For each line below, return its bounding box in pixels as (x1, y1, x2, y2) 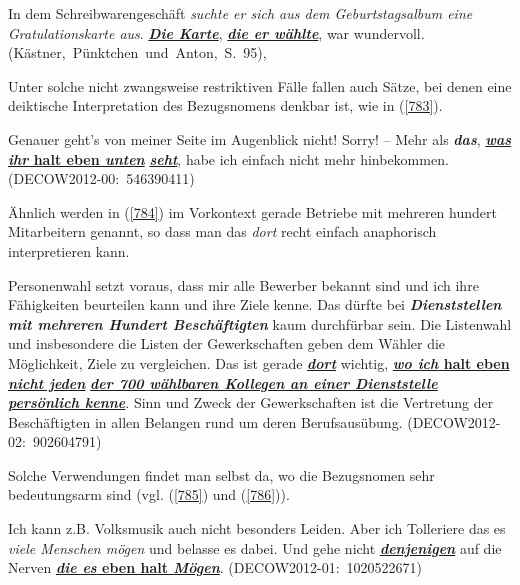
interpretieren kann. (8, 240, 130, 261)
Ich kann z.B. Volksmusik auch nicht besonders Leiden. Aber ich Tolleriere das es (8, 518, 506, 539)
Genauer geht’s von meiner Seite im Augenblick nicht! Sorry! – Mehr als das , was (8, 128, 512, 149)
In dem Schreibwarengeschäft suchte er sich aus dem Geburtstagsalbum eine (8, 3, 473, 23)
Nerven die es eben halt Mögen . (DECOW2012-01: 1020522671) (8, 557, 423, 578)
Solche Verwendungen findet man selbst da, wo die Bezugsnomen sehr (8, 464, 435, 485)
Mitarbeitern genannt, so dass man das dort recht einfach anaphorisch (8, 221, 437, 242)
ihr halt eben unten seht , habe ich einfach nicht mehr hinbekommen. (8, 148, 449, 169)
